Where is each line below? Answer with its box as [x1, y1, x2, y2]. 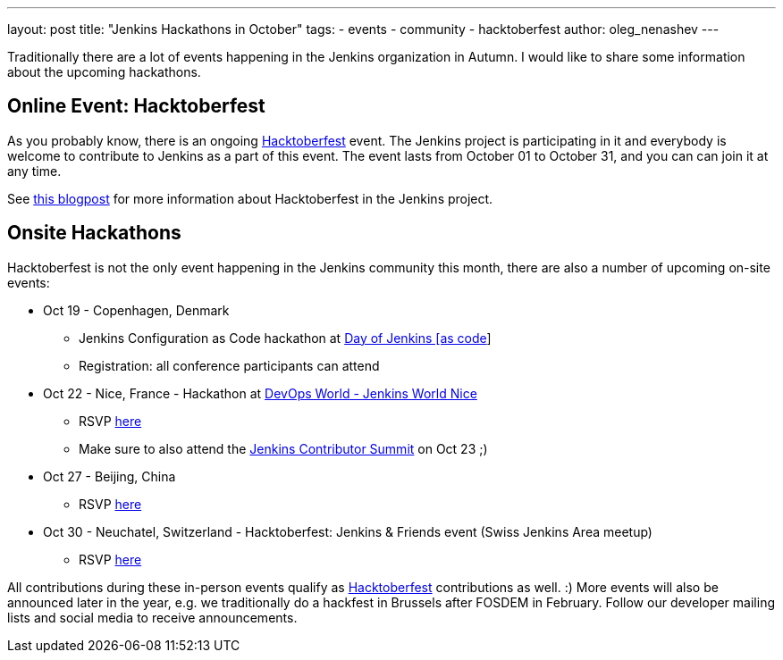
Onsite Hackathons [7, 221, 181, 245]
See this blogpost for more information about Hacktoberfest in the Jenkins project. [7, 190, 493, 206]
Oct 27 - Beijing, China [43, 468, 176, 484]
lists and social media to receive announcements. [7, 609, 298, 625]
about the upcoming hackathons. [7, 64, 201, 79]
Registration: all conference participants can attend [79, 357, 380, 373]
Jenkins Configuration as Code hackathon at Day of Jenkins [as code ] [79, 330, 492, 346]
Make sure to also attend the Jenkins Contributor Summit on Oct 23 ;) [79, 440, 488, 456]
